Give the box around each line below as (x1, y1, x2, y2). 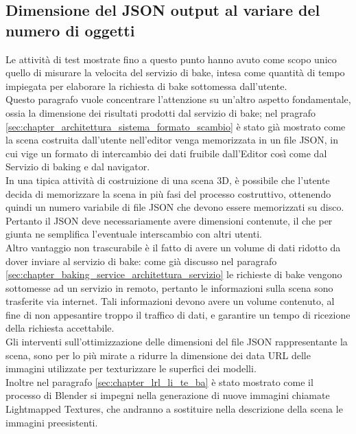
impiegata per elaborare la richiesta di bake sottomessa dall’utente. (5, 78, 287, 93)
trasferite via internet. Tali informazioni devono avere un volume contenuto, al (5, 294, 335, 308)
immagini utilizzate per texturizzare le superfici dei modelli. (5, 361, 257, 376)
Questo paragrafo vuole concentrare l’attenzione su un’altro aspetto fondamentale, (5, 92, 351, 106)
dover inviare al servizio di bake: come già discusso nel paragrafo (5, 253, 277, 268)
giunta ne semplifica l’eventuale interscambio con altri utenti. (5, 227, 262, 241)
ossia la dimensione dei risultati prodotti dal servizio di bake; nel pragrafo (5, 105, 316, 119)
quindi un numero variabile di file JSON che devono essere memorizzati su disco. (5, 200, 344, 214)
